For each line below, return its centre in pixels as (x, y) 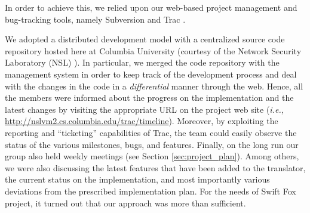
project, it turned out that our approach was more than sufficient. (125, 203)
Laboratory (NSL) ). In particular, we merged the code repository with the (142, 62)
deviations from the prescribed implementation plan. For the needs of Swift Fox (151, 191)
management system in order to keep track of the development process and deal (151, 74)
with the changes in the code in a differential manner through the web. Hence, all (154, 86)
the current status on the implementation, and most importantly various (137, 179)
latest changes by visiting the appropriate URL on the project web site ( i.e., (144, 109)
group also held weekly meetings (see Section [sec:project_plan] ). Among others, (152, 156)
